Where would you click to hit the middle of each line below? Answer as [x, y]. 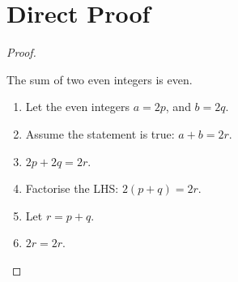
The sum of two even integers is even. [100, 79]
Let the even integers [78, 107]
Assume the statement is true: [100, 133]
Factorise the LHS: [72, 188]
